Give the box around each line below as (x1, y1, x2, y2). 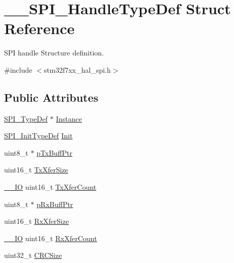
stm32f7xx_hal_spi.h (44, 64, 111, 75)
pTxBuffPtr (36, 147, 73, 158)
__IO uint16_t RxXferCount (4, 232, 97, 243)
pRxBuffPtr (36, 198, 73, 209)
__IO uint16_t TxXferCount (4, 182, 97, 192)
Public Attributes (4, 89, 99, 105)
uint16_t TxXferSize (4, 164, 69, 175)
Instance (55, 113, 82, 124)
